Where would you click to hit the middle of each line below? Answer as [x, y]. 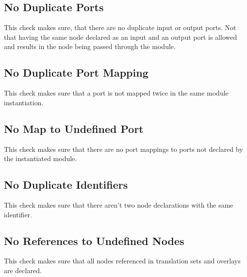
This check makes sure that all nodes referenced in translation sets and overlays [122, 261]
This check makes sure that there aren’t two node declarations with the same [119, 204]
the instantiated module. [41, 158]
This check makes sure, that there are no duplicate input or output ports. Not [120, 27]
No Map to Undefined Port [74, 128]
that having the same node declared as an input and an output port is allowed [121, 37]
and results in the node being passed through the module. [90, 46]
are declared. [23, 270]
